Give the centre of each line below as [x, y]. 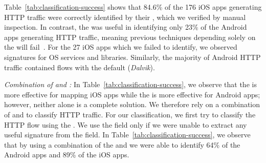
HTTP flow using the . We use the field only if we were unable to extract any [126, 124]
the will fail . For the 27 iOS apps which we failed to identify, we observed [121, 47]
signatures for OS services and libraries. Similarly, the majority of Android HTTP [132, 57]
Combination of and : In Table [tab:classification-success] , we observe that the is [130, 84]
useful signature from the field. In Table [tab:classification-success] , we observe [127, 135]
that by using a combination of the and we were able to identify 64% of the [122, 144]
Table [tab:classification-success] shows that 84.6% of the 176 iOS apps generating [133, 7]
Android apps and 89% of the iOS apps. [67, 155]
